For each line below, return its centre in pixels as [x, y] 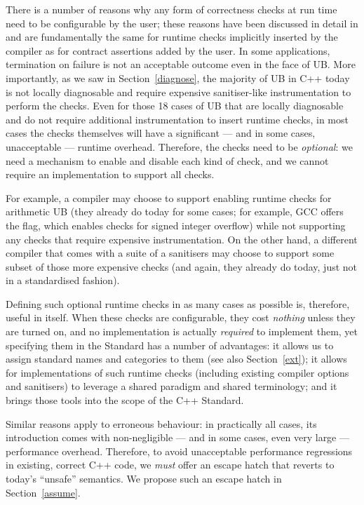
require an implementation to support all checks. [110, 174]
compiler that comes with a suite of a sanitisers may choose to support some [170, 253]
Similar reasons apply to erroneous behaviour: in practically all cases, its [161, 423]
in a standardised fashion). [63, 280]
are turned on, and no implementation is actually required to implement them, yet [182, 331]
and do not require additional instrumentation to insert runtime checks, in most [177, 119]
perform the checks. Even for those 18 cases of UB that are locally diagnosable [175, 106]
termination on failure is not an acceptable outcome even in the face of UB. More [181, 64]
